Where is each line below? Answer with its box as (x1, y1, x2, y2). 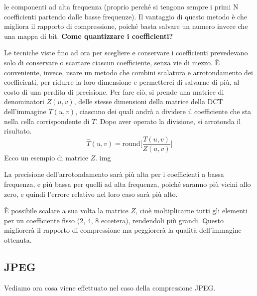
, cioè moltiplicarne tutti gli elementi (135, 205, 248, 216)
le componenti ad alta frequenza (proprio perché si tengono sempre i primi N (4, 1, 239, 11)
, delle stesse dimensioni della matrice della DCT (74, 96, 223, 107)
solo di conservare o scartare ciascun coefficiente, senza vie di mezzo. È (4, 57, 220, 67)
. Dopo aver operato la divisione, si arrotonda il (96, 116, 241, 126)
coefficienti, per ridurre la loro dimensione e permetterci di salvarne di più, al (4, 77, 240, 87)
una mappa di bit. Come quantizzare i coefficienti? (4, 30, 173, 41)
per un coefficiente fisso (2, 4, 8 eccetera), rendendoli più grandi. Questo (4, 215, 224, 225)
